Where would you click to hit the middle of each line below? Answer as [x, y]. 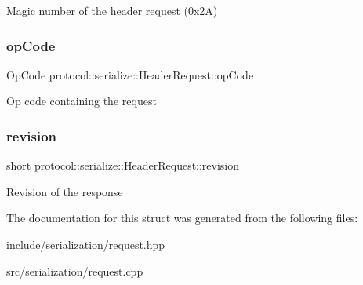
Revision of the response [65, 191]
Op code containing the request [82, 101]
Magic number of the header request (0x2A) [112, 10]
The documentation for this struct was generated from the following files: [182, 218]
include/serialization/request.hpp [86, 244]
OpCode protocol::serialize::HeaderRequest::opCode [130, 74]
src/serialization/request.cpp [75, 270]
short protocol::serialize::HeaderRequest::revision [123, 165]
